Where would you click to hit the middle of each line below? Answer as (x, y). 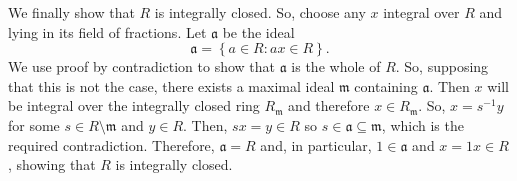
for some (34, 124)
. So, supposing (442, 66)
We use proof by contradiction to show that (142, 66)
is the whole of (336, 66)
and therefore (329, 105)
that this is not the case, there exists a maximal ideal (171, 85)
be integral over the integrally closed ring (134, 105)
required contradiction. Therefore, (111, 144)
